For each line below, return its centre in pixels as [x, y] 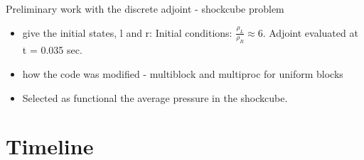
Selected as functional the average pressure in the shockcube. [155, 97]
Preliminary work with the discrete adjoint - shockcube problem [145, 8]
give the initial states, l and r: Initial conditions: [127, 32]
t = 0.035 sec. [52, 50]
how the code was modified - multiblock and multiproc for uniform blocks [183, 73]
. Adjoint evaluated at [310, 32]
